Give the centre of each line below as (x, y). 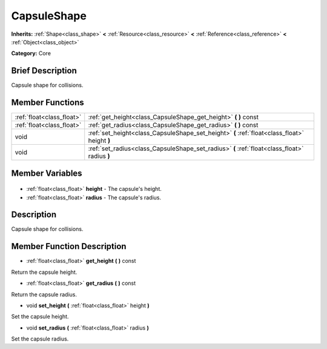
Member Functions (48, 103)
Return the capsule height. (44, 272)
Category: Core (31, 53)
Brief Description (44, 71)
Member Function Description (69, 246)
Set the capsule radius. (40, 339)
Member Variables (47, 173)
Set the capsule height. (40, 317)
